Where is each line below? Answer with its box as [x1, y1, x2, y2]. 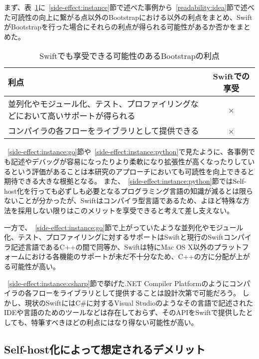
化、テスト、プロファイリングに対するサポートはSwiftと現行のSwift [4, 232, 224, 242]
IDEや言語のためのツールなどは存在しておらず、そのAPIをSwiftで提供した [4, 307, 246, 318]
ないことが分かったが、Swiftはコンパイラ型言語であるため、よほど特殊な [4, 195, 243, 206]
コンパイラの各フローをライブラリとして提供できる [8, 125, 199, 137]
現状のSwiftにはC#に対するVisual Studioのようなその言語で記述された [24, 297, 254, 308]
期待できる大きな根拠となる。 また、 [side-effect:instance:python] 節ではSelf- [4, 176, 247, 186]
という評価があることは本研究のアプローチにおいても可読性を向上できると [10, 166, 255, 176]
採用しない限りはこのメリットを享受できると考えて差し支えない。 [17, 205, 234, 215]
